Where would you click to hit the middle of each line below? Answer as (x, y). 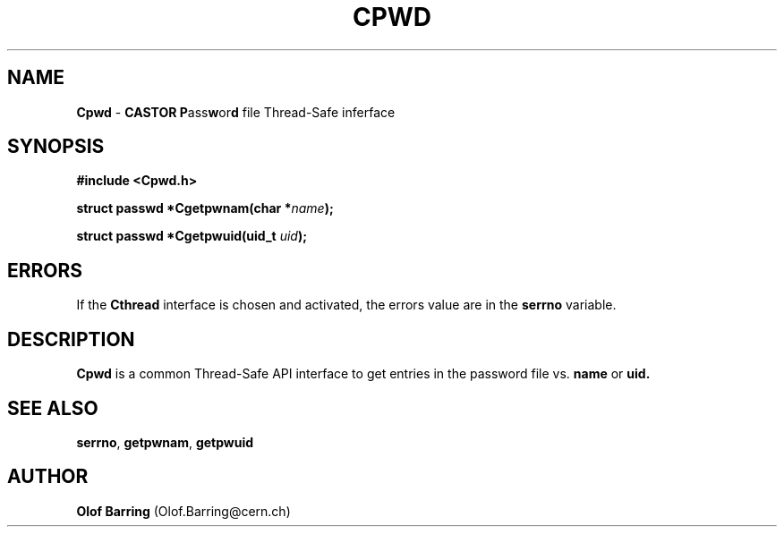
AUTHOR (48, 477)
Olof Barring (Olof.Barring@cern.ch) (183, 511)
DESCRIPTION (71, 339)
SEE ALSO (53, 408)
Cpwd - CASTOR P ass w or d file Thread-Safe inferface (236, 112)
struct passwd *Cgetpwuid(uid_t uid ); (192, 236)
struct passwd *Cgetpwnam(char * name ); (205, 208)
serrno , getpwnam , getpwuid (165, 442)
